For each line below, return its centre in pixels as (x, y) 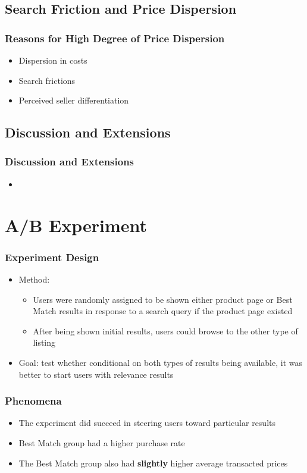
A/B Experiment (76, 225)
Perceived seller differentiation (74, 100)
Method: (34, 279)
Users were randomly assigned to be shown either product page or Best (163, 299)
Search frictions (47, 80)
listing (44, 342)
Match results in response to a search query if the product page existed (163, 311)
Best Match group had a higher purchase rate (102, 442)
